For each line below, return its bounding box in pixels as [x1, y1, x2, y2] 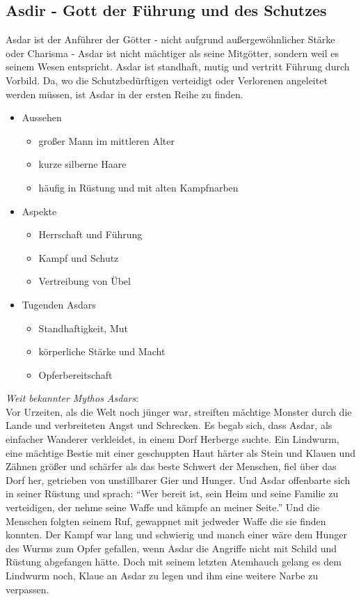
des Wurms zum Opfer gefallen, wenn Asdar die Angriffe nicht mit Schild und [6, 540, 337, 555]
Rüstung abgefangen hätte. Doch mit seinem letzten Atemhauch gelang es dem [6, 554, 342, 569]
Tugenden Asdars [22, 297, 96, 311]
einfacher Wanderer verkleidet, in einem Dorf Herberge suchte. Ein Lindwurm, [6, 432, 339, 446]
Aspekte [22, 203, 57, 218]
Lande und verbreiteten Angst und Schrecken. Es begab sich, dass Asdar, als [6, 418, 332, 432]
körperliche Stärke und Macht [38, 344, 166, 359]
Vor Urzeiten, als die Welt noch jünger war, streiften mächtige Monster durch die [6, 404, 352, 419]
